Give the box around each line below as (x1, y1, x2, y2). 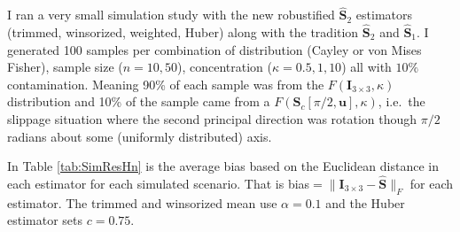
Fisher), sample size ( (7, 58, 123, 76)
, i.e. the (378, 92, 425, 111)
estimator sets (7, 211, 83, 229)
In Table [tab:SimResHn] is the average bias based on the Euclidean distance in (7, 157, 439, 175)
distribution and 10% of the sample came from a (7, 92, 270, 111)
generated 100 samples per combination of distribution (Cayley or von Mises (7, 40, 422, 58)
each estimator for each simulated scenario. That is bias (7, 174, 310, 192)
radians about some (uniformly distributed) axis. (7, 127, 272, 145)
